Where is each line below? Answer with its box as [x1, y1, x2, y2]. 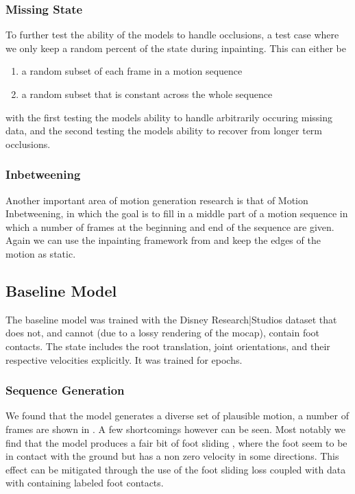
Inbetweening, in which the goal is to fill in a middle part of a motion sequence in [5, 206, 348, 221]
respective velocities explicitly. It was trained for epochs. [5, 352, 243, 367]
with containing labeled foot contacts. [5, 476, 164, 490]
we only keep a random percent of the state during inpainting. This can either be [5, 40, 346, 55]
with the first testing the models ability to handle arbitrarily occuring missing [5, 110, 333, 124]
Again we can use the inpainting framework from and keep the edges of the [5, 233, 321, 247]
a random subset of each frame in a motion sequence [21, 64, 243, 78]
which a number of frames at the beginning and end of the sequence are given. [5, 219, 334, 234]
